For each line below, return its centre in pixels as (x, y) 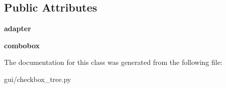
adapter (18, 28)
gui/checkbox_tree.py (38, 79)
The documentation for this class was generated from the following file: (113, 62)
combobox (22, 45)
